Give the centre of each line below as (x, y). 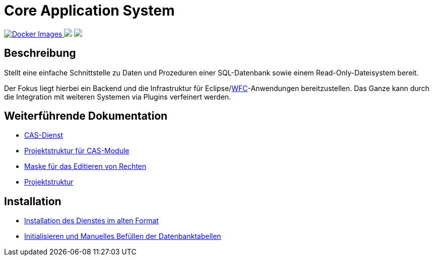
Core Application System (89, 11)
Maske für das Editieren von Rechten (85, 166)
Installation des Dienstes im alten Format (91, 221)
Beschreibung (40, 53)
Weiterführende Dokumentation (86, 116)
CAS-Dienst (44, 135)
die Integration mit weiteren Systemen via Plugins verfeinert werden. (118, 97)
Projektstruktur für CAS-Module (77, 151)
